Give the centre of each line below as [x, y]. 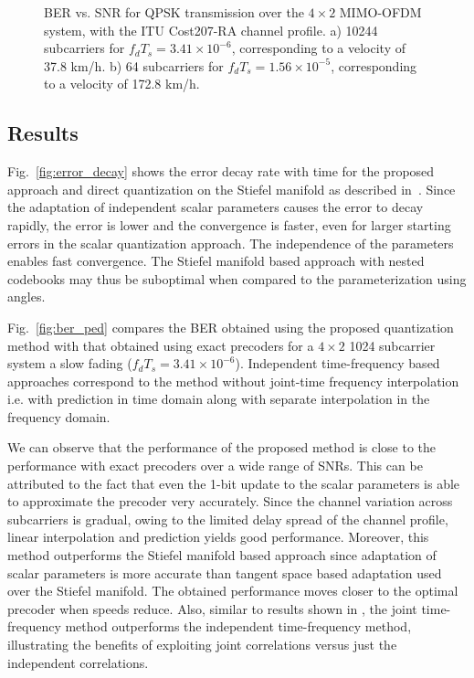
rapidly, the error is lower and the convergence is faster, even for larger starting [229, 224]
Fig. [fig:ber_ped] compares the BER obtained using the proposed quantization [231, 327]
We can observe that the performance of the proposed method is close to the [222, 447]
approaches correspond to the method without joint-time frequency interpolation [233, 381]
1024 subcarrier [392, 345]
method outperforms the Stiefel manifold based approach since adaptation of [222, 555]
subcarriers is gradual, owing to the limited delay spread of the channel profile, [228, 519]
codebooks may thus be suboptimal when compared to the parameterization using [237, 278]
